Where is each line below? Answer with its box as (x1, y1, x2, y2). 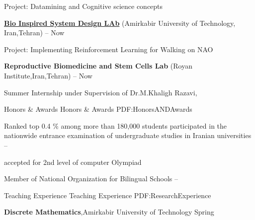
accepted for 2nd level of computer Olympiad (4, 156, 142, 167)
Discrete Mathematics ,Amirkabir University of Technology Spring (4, 207, 214, 217)
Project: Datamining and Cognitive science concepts (4, 1, 163, 11)
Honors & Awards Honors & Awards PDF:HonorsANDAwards (4, 104, 192, 114)
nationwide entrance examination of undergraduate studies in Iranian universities (4, 130, 252, 141)
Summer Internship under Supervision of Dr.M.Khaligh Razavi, (4, 87, 197, 97)
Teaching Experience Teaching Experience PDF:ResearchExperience (4, 190, 211, 200)
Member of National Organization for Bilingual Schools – (4, 173, 178, 184)
